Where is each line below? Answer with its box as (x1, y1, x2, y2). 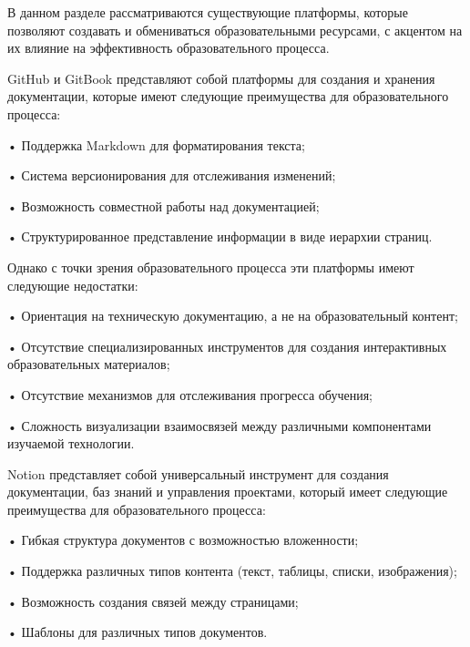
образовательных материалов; (7, 354, 170, 374)
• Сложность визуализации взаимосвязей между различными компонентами (7, 416, 432, 435)
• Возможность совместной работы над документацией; (7, 196, 320, 215)
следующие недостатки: (7, 275, 138, 294)
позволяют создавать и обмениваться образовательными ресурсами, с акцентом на (7, 20, 463, 39)
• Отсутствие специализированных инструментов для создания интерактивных (7, 336, 447, 355)
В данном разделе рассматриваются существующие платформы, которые (7, 3, 408, 21)
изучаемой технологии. (7, 434, 135, 453)
